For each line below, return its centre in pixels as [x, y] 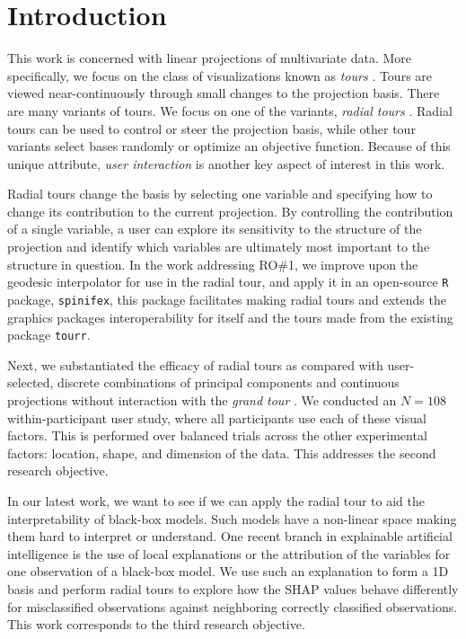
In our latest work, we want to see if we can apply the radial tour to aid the [216, 500]
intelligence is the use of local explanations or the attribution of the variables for [229, 553]
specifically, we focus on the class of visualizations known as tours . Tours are [220, 75]
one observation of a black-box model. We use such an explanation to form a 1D [228, 571]
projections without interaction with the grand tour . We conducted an [202, 400]
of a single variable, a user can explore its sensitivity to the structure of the [215, 229]
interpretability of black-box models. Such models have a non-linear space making [232, 518]
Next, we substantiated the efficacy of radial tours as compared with [195, 364]
